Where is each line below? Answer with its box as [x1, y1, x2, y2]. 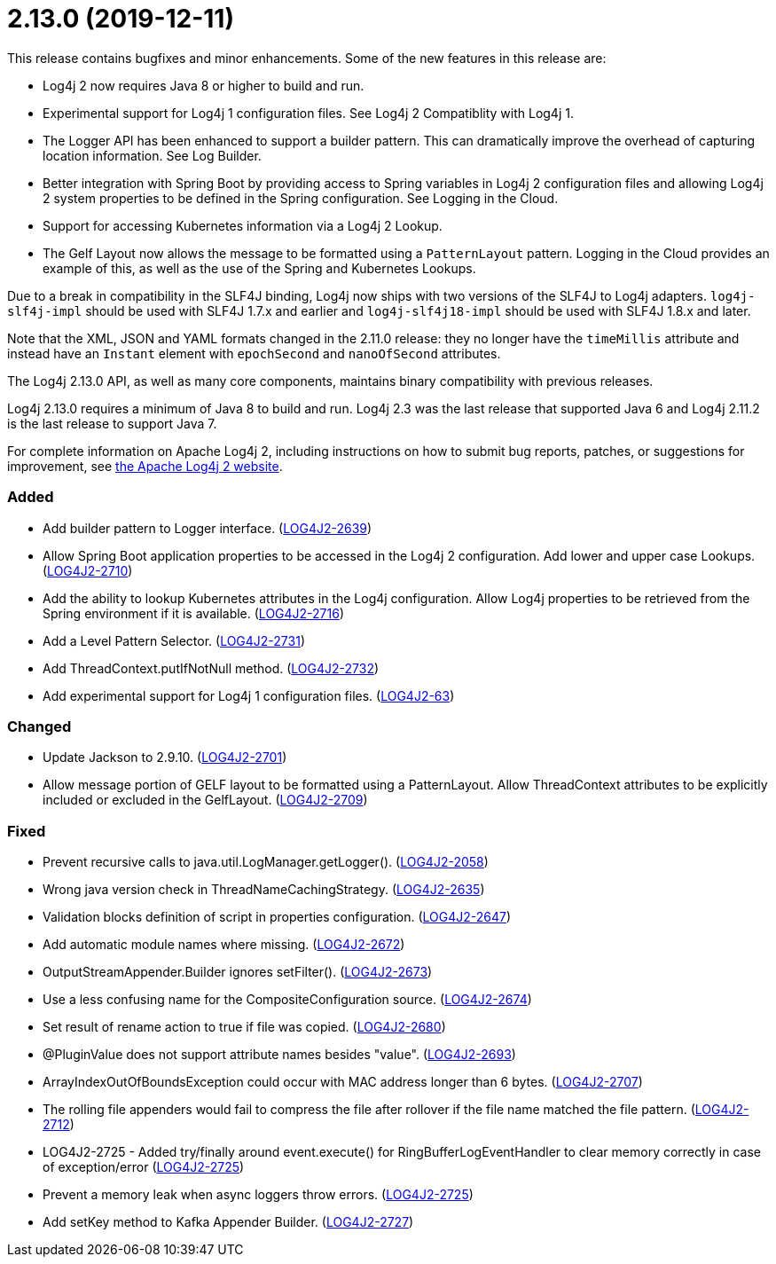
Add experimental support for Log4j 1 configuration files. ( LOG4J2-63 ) [43, 687, 455, 703]
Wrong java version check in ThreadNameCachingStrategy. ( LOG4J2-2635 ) [43, 882, 485, 897]
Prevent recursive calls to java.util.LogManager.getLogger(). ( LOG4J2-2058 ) [43, 854, 489, 869]
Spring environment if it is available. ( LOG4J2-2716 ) [43, 605, 345, 621]
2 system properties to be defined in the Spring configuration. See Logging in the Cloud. [43, 190, 559, 206]
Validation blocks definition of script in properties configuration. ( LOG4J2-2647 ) [43, 909, 512, 924]
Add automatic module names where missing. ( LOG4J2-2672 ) [43, 937, 405, 952]
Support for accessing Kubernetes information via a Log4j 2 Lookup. [43, 217, 443, 233]
